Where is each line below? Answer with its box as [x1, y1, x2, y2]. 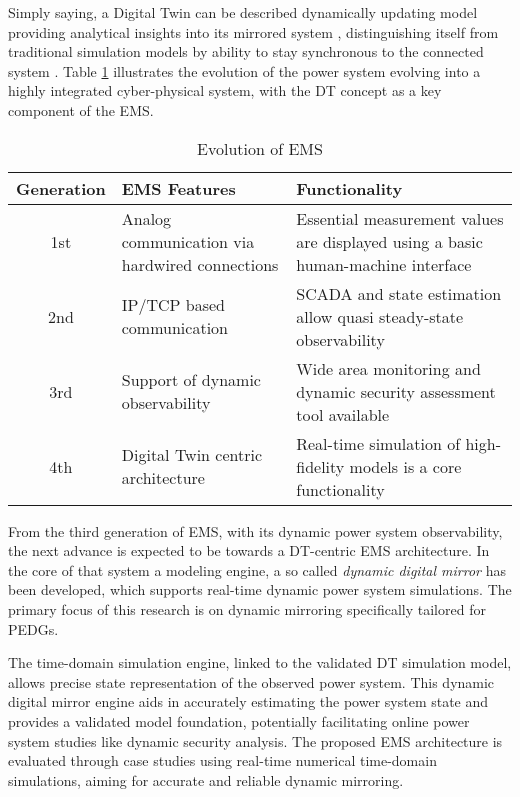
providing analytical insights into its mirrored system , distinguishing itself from [8, 21, 499, 42]
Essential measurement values [296, 206, 504, 230]
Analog [121, 206, 172, 230]
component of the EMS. [8, 99, 154, 120]
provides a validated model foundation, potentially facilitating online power [8, 710, 470, 731]
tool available [296, 402, 390, 426]
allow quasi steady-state [296, 304, 464, 328]
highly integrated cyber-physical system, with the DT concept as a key [8, 80, 442, 101]
